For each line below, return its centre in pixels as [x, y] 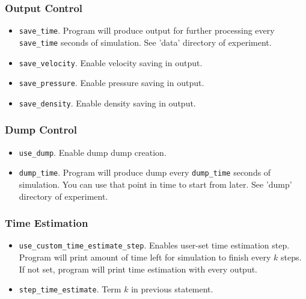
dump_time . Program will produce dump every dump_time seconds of [145, 172]
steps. [291, 257]
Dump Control [41, 130]
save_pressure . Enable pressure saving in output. [112, 83]
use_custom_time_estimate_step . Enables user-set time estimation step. [154, 245]
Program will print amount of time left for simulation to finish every [145, 257]
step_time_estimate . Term [70, 289]
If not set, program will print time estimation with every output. [138, 269]
